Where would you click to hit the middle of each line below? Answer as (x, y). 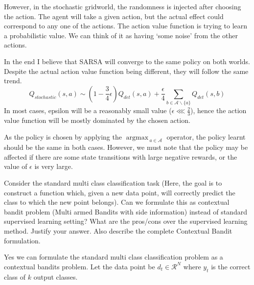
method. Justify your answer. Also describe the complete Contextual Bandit (118, 231)
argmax (137, 137)
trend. (13, 81)
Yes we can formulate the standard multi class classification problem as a (114, 257)
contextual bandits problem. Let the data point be (80, 266)
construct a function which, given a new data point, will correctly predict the (120, 192)
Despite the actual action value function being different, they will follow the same (126, 71)
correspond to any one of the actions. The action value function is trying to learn (126, 26)
